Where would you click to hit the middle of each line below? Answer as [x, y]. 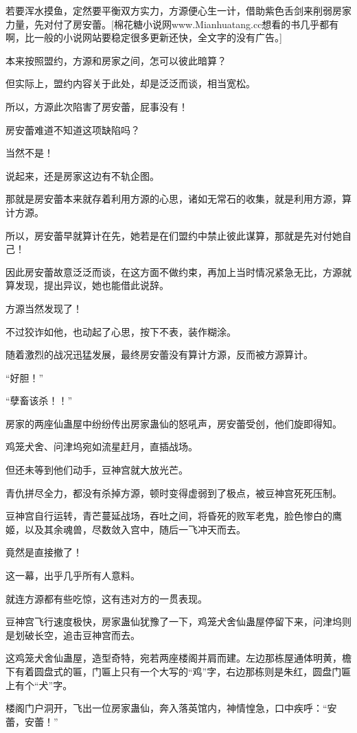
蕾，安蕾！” [32, 721]
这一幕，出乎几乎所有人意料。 [73, 575]
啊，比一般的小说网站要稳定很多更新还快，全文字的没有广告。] [144, 37]
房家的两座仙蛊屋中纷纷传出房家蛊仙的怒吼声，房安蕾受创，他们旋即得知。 [174, 423]
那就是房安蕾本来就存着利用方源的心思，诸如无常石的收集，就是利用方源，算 [178, 199]
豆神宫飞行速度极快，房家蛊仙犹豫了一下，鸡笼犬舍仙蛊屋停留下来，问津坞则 [178, 621]
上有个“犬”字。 [39, 685]
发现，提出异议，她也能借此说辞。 [92, 285]
